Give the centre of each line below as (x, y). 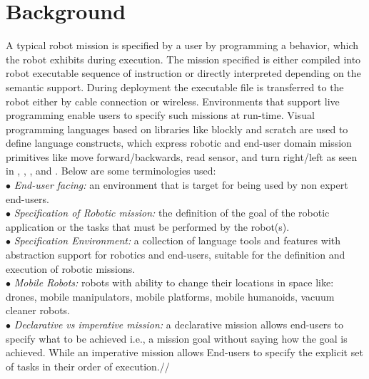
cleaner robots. (38, 310)
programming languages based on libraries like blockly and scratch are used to (177, 129)
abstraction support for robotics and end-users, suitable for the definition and (176, 255)
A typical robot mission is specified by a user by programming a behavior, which (182, 45)
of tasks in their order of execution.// (88, 366)
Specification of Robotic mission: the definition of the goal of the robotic (172, 213)
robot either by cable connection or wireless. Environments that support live (173, 101)
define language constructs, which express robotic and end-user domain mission (179, 143)
